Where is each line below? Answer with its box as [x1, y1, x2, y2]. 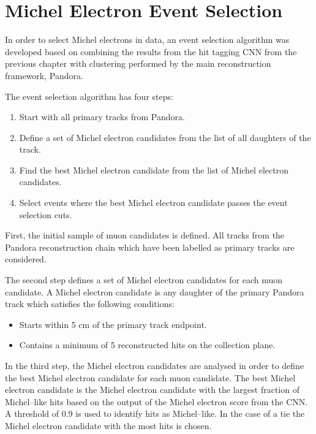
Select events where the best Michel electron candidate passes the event [19, 196, 288, 209]
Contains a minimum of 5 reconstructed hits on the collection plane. [19, 338, 276, 351]
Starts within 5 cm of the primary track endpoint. [19, 318, 207, 330]
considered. [5, 253, 47, 265]
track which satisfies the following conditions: [5, 297, 175, 310]
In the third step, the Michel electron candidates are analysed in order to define [5, 359, 304, 371]
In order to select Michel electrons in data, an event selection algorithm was [5, 33, 290, 46]
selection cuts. [19, 208, 72, 221]
